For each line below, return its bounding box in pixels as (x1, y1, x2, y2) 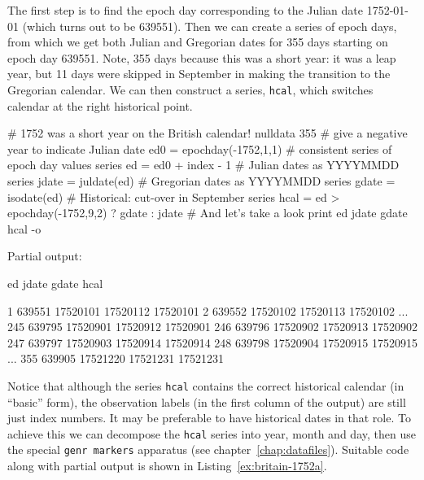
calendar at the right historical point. (7, 97, 193, 114)
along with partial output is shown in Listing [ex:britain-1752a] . (7, 457, 327, 474)
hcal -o (7, 220, 42, 237)
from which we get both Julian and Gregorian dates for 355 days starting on (7, 33, 388, 50)
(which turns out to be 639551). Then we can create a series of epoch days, (22, 17, 397, 34)
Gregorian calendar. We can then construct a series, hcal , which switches (7, 81, 374, 98)
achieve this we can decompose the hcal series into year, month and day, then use (7, 425, 416, 442)
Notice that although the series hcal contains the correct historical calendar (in (7, 377, 404, 394)
